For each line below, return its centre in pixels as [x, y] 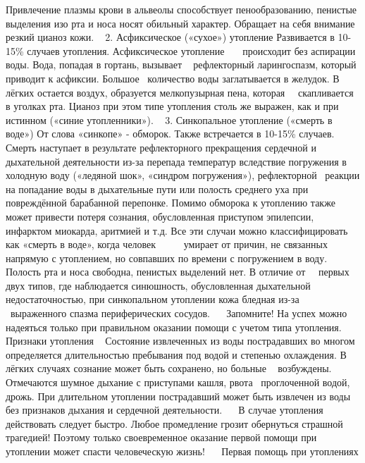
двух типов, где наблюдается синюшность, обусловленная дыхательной [158, 285]
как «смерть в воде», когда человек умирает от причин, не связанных [167, 244]
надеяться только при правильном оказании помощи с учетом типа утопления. [174, 327]
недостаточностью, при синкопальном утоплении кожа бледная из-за [153, 299]
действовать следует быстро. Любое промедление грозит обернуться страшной [174, 423]
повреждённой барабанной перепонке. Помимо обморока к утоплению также [171, 203]
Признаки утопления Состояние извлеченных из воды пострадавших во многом [180, 341]
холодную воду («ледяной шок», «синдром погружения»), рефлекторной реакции [183, 175]
